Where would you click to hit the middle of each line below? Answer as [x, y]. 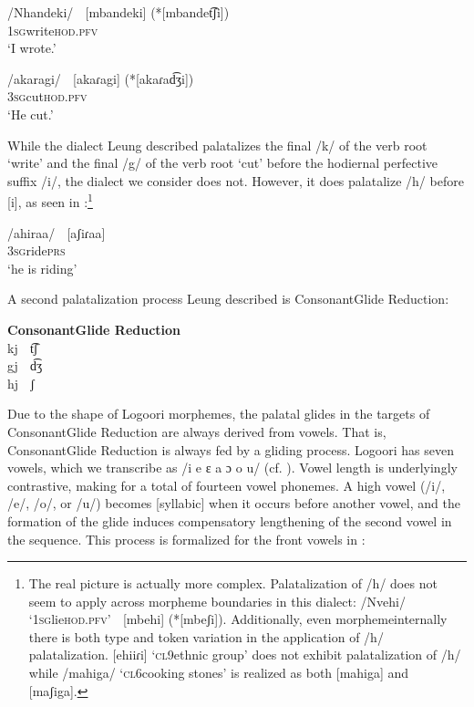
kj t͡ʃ [23, 347]
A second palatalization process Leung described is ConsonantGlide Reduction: [228, 299]
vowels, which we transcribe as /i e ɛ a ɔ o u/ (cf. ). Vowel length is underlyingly [232, 468]
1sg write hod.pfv [53, 30]
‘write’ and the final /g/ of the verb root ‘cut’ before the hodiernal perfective [222, 163]
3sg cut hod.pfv [47, 96]
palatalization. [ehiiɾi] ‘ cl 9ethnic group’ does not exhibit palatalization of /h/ [245, 655]
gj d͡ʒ [25, 365]
